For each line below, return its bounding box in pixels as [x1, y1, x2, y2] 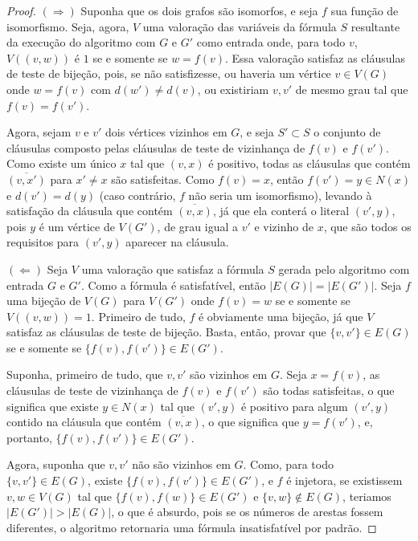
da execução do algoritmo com [6, 34, 156, 51]
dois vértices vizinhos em [105, 124, 227, 140]
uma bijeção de [6, 292, 81, 309]
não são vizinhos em [132, 456, 231, 473]
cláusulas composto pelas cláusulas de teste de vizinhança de [6, 139, 305, 156]
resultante [350, 18, 400, 35]
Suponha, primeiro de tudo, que [6, 366, 163, 383]
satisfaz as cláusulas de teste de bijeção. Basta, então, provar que [6, 323, 326, 340]
